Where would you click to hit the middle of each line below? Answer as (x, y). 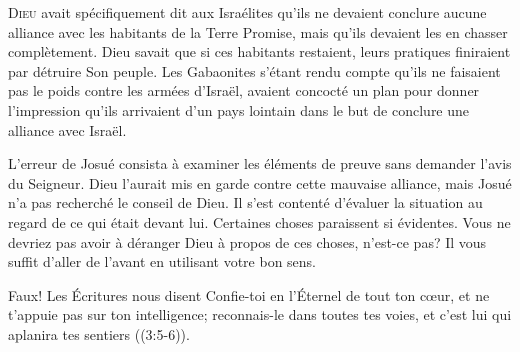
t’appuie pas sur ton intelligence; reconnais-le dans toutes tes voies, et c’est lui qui (260, 314)
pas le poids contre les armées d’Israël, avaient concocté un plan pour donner (244, 90)
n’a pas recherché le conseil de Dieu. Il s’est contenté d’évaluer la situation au (245, 202)
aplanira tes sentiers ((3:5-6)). (99, 333)
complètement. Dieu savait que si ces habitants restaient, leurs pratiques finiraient (259, 51)
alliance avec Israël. (67, 129)
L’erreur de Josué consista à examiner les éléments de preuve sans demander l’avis (260, 163)
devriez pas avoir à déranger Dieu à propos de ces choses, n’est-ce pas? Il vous (247, 241)
